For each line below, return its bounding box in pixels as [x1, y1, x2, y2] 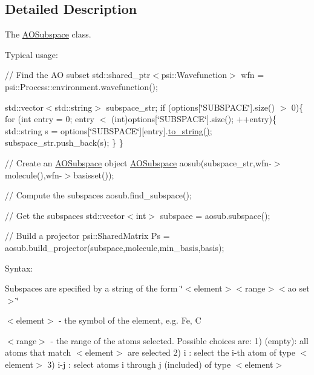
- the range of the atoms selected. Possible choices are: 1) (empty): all [50, 334, 309, 347]
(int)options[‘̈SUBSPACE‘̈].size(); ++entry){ [111, 112, 276, 125]
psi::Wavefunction [161, 68, 227, 81]
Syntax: [5, 261, 33, 274]
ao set [287, 282, 310, 295]
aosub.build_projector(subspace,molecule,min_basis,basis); [5, 241, 224, 253]
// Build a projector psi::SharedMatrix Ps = [5, 229, 170, 242]
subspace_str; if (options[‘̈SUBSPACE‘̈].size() [106, 100, 275, 113]
